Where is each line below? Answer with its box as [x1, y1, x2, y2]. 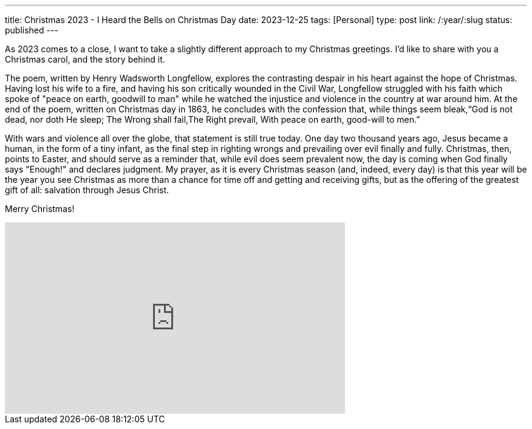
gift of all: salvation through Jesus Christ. [5, 185, 169, 195]
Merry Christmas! [5, 204, 75, 214]
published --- [5, 25, 58, 35]
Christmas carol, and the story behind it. [5, 54, 165, 64]
